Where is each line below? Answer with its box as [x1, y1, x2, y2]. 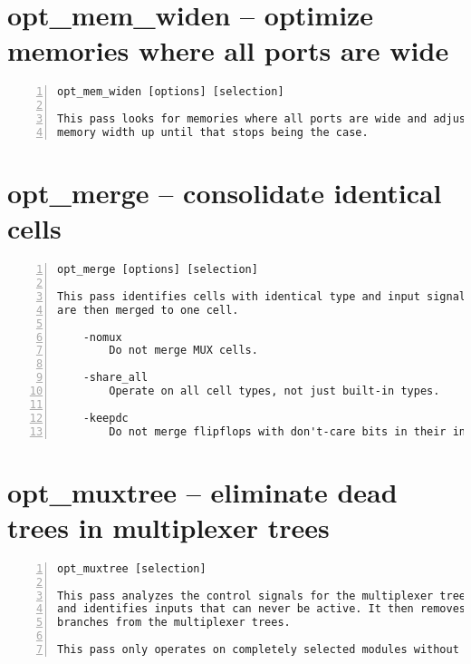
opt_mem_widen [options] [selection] [57, 85, 284, 99]
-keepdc [82, 411, 129, 425]
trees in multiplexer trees [7, 508, 330, 545]
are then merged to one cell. [57, 303, 239, 317]
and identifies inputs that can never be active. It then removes [57, 602, 466, 616]
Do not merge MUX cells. [109, 344, 258, 357]
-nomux [82, 330, 122, 344]
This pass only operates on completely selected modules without [57, 643, 459, 657]
